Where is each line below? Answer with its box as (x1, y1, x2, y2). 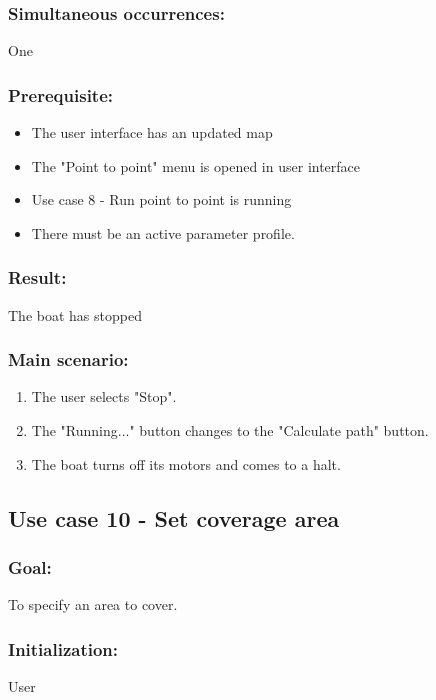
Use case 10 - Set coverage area (8, 502, 340, 533)
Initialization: (8, 636, 119, 661)
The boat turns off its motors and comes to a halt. (31, 453, 341, 474)
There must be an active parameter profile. (31, 222, 295, 243)
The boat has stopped (8, 304, 142, 325)
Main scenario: (8, 347, 129, 372)
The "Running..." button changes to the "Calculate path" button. (31, 420, 429, 441)
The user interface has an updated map (31, 122, 273, 143)
